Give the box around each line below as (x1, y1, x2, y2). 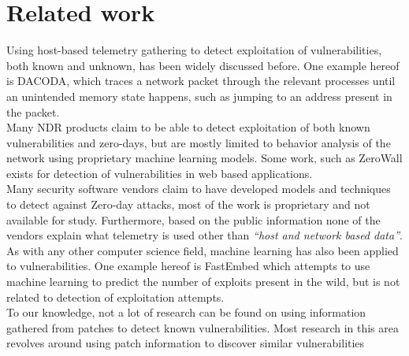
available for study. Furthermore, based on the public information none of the (6, 211, 381, 228)
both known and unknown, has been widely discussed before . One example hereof (6, 57, 400, 73)
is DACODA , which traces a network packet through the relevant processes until (6, 72, 396, 89)
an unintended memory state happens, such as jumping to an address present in (6, 87, 392, 104)
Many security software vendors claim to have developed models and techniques (6, 180, 391, 197)
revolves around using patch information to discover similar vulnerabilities (6, 335, 365, 351)
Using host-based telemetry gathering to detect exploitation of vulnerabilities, (6, 42, 382, 58)
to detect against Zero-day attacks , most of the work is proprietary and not (6, 196, 370, 213)
